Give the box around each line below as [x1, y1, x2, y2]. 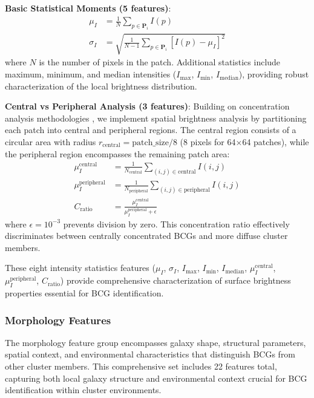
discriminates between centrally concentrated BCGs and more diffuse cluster [5, 229, 288, 242]
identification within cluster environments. [5, 383, 162, 396]
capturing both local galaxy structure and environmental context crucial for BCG [5, 371, 307, 384]
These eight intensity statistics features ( [5, 261, 155, 274]
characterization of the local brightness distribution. [5, 79, 197, 92]
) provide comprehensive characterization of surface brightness [60, 274, 291, 287]
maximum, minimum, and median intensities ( [5, 68, 177, 80]
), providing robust [238, 68, 309, 80]
